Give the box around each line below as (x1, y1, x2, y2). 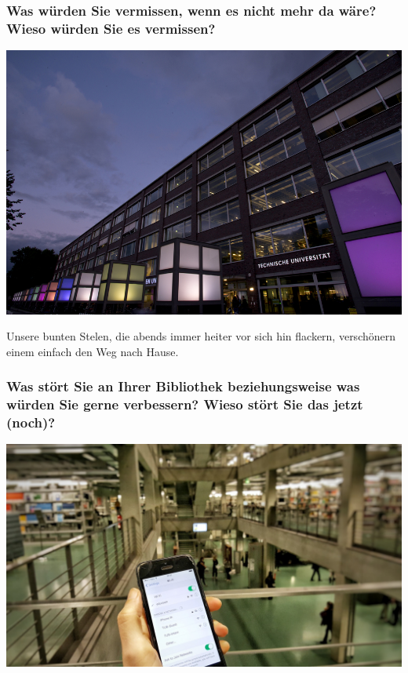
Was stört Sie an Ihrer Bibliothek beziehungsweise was (6, 377, 360, 396)
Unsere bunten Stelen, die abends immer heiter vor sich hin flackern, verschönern (6, 328, 396, 344)
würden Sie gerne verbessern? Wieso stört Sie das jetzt (6, 395, 363, 414)
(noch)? (6, 413, 56, 432)
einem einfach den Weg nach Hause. (6, 343, 179, 359)
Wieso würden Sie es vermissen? (6, 18, 216, 38)
